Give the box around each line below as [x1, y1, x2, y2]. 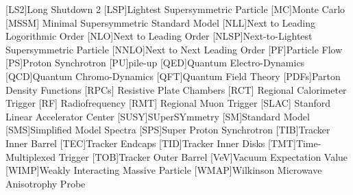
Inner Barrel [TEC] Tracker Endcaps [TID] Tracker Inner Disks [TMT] [5, 135, 296, 150]
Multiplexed [5, 149, 56, 164]
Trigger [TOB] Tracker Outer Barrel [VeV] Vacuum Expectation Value [58, 149, 348, 164]
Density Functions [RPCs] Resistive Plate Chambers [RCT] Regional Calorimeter [5, 82, 347, 96]
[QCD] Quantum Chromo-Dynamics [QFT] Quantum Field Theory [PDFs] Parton [5, 68, 341, 83]
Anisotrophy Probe [5, 176, 86, 190]
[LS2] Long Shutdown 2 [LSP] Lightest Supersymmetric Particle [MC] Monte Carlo [5, 2, 345, 16]
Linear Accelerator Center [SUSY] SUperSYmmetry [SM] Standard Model [5, 109, 310, 123]
